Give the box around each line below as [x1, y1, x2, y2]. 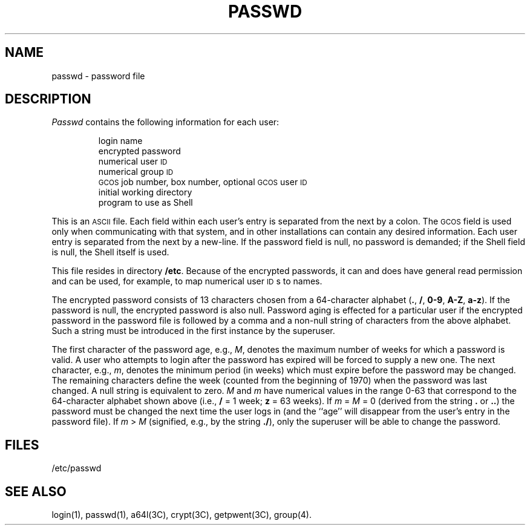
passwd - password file [51, 70, 145, 81]
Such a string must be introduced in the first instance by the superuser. [51, 326, 335, 336]
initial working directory [98, 187, 192, 198]
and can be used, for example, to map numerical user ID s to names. [51, 276, 322, 287]
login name [98, 136, 143, 146]
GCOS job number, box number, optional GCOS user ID [98, 177, 307, 188]
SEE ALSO [5, 483, 67, 499]
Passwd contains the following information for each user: [51, 117, 280, 128]
